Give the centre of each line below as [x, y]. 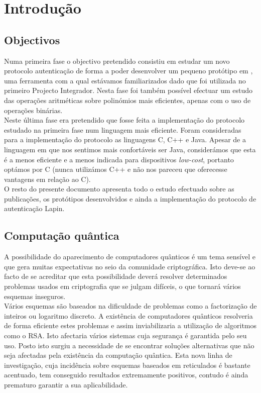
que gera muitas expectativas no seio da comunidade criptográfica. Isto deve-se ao [130, 266]
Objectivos [32, 39]
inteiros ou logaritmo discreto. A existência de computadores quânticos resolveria [128, 315]
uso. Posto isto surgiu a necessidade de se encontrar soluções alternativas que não [129, 345]
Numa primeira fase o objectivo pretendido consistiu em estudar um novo [117, 61]
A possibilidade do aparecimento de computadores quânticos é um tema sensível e [130, 257]
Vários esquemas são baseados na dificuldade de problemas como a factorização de [130, 306]
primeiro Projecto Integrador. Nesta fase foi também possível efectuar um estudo [128, 90]
